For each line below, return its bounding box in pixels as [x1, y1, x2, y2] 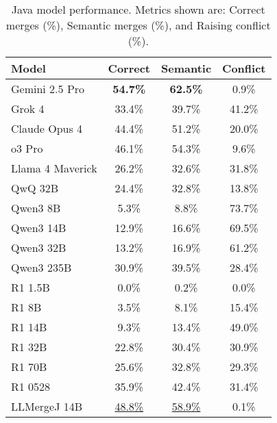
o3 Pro [11, 140, 43, 156]
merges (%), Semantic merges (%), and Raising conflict [5, 17, 271, 33]
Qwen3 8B [11, 200, 61, 216]
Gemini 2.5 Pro [11, 81, 85, 97]
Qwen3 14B [11, 220, 67, 235]
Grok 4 [11, 101, 45, 116]
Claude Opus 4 [11, 120, 83, 136]
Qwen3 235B [11, 259, 72, 275]
